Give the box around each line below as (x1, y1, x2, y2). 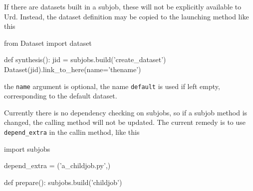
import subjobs (4, 143, 50, 154)
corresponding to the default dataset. (4, 91, 117, 101)
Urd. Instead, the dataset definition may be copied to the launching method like (4, 11, 249, 21)
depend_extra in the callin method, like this (4, 127, 140, 137)
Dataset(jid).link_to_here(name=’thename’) (4, 64, 141, 74)
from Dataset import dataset (4, 37, 92, 48)
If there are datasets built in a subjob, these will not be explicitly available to (4, 1, 242, 11)
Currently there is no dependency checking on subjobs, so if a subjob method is (4, 107, 248, 117)
